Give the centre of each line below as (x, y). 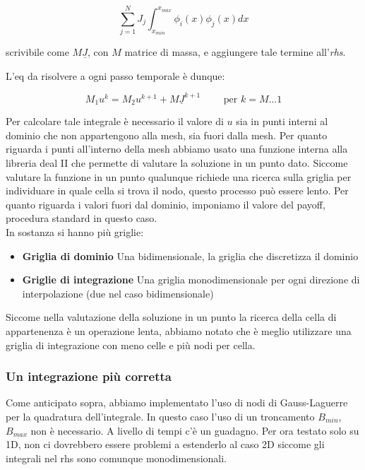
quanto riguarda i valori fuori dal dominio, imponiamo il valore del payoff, (166, 204)
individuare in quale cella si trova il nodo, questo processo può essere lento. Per (177, 190)
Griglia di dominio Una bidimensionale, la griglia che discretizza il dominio (190, 255)
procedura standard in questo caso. (82, 218)
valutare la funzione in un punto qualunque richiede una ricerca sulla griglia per (179, 176)
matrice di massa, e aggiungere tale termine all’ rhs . (235, 52)
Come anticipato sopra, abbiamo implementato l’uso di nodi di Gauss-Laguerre (177, 403)
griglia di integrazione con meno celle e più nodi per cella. (131, 345)
